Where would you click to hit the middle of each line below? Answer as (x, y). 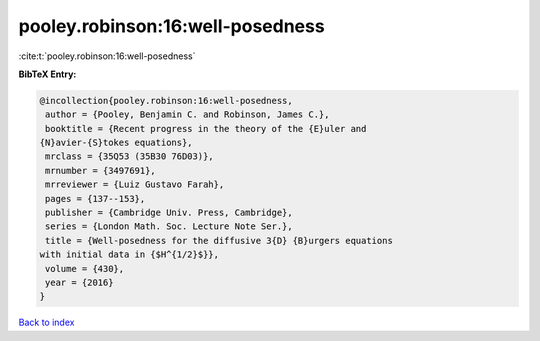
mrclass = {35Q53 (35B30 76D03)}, (129, 156)
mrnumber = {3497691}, (101, 170)
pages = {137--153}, (95, 198)
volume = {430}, (85, 268)
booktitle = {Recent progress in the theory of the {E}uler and (206, 128)
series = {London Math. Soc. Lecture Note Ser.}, (169, 226)
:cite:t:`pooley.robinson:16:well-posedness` (107, 56)
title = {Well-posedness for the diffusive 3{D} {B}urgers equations (219, 240)
